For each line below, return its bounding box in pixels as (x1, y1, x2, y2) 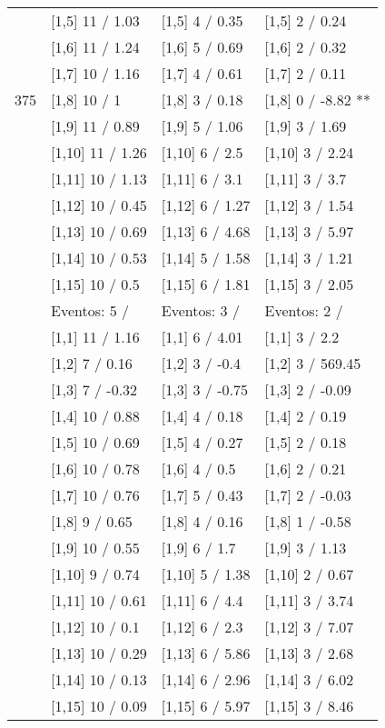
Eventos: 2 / (264, 300, 343, 321)
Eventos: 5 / (51, 300, 130, 321)
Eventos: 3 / (161, 300, 240, 321)
